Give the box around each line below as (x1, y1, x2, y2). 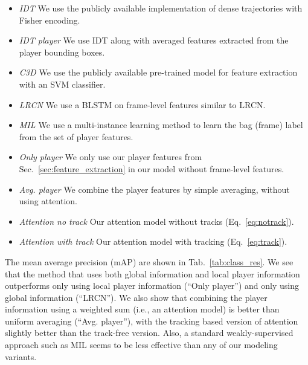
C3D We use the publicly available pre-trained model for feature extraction (19, 66, 298, 79)
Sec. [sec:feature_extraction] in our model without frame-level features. (19, 162, 284, 175)
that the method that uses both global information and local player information (5, 267, 300, 280)
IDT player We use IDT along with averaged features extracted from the (19, 34, 289, 47)
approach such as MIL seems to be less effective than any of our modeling (5, 338, 278, 351)
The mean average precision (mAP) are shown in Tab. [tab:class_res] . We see (5, 255, 294, 268)
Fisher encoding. (19, 13, 80, 26)
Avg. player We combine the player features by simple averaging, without (19, 182, 290, 195)
